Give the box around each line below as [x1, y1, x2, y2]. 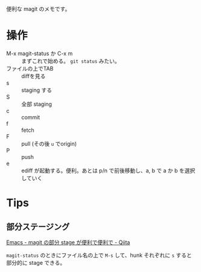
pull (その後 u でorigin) [21, 140, 77, 147]
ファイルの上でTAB [6, 65, 54, 72]
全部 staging [21, 100, 53, 108]
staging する [21, 86, 53, 94]
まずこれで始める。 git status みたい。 [21, 57, 121, 65]
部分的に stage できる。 [6, 259, 66, 266]
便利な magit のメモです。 [6, 5, 71, 12]
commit [21, 114, 40, 121]
